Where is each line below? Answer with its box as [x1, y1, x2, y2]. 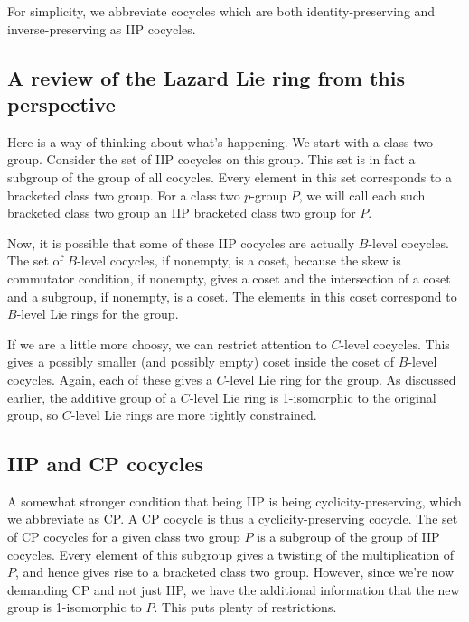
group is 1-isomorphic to [7, 598, 142, 617]
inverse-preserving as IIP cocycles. [7, 19, 196, 38]
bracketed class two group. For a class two [7, 185, 240, 204]
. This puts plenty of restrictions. [154, 598, 337, 617]
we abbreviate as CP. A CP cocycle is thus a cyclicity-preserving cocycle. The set [7, 509, 458, 528]
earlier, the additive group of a [7, 387, 177, 406]
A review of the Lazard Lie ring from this [7, 63, 406, 91]
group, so [7, 405, 59, 424]
